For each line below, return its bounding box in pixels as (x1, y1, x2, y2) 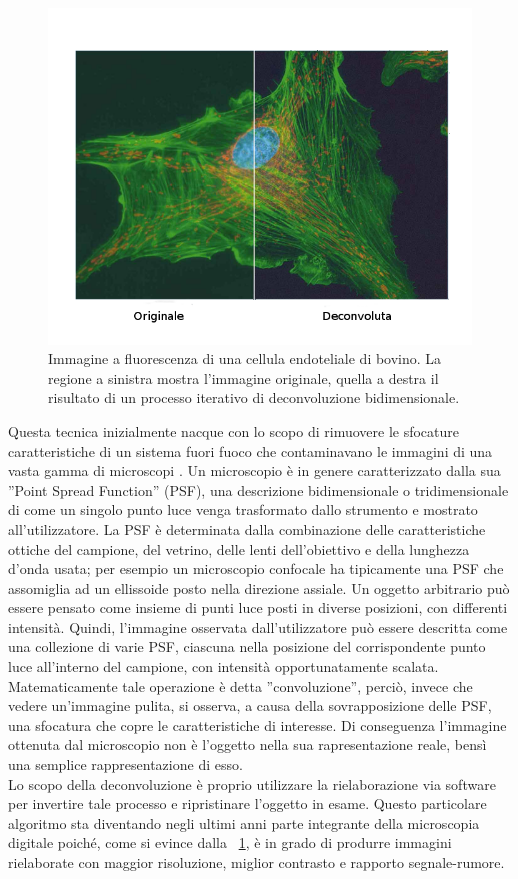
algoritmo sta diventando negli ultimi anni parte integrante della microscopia (8, 812, 480, 833)
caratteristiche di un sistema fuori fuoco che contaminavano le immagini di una (8, 440, 493, 461)
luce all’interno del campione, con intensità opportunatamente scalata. (8, 656, 439, 677)
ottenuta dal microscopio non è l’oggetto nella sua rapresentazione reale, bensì (8, 734, 487, 755)
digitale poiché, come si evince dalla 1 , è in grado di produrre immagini (8, 832, 452, 853)
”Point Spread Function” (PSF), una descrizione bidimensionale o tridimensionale (8, 479, 509, 500)
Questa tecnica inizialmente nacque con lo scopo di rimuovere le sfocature (8, 420, 460, 441)
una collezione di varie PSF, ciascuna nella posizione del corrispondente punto (8, 636, 486, 657)
